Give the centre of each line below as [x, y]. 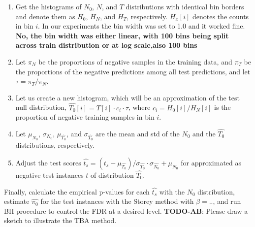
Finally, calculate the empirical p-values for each [77, 191]
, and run [227, 201]
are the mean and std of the [137, 133]
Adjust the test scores [48, 162]
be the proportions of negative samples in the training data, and [135, 61]
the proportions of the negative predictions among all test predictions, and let [133, 71]
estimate [17, 201]
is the [223, 107]
